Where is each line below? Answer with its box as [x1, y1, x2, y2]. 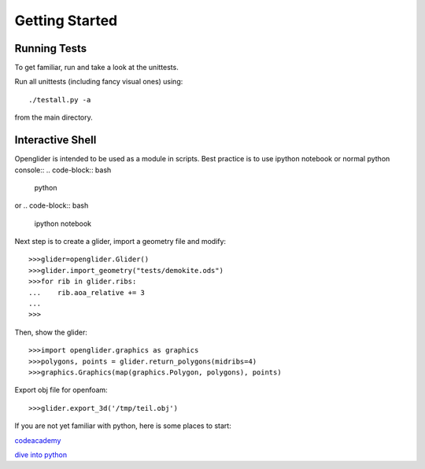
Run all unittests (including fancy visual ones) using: [14, 77, 183, 87]
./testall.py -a [28, 95, 91, 104]
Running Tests [14, 42, 87, 55]
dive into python [14, 449, 67, 460]
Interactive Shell [14, 134, 97, 147]
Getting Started [14, 12, 118, 29]
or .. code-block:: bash [14, 201, 89, 210]
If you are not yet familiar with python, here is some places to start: [14, 421, 231, 430]
